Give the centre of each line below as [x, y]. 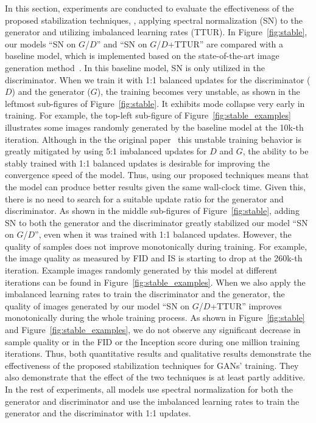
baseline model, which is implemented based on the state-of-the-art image [142, 56]
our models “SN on [40, 43]
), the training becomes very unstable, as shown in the [198, 91]
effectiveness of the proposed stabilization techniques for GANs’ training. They [152, 365]
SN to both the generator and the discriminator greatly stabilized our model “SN [156, 222]
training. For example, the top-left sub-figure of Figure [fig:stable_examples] [148, 115]
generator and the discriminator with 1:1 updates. [98, 413]
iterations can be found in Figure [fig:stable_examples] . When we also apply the [155, 282]
